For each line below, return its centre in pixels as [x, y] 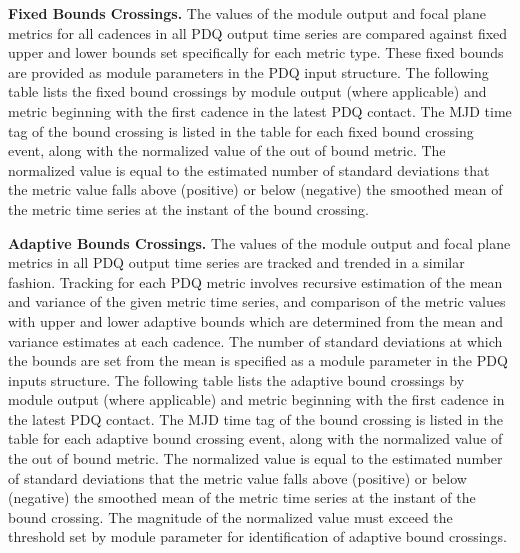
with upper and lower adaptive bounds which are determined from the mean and [255, 320]
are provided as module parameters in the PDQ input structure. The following [248, 71]
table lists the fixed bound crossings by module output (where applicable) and [247, 91]
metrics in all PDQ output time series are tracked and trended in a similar [236, 262]
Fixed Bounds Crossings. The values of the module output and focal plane [247, 13]
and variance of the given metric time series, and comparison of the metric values [257, 301]
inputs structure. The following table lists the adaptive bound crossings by [236, 379]
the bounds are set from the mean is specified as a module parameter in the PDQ [258, 360]
